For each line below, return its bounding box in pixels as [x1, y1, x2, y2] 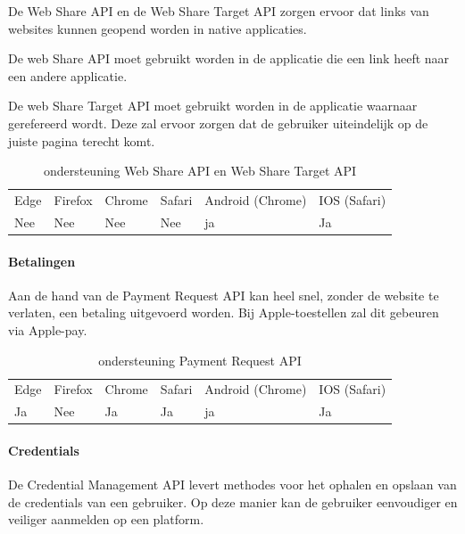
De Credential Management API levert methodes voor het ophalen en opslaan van [8, 475, 457, 494]
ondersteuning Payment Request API [98, 350, 302, 369]
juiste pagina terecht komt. [8, 131, 155, 150]
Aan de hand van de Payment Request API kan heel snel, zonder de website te [8, 285, 439, 304]
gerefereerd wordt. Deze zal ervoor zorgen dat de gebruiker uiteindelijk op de [8, 113, 428, 132]
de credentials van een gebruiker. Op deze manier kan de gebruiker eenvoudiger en [8, 492, 458, 511]
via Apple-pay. [8, 320, 87, 339]
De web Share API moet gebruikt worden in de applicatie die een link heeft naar [8, 49, 450, 68]
